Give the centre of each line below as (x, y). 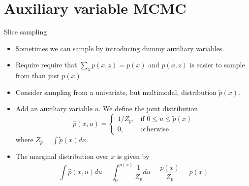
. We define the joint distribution (148, 108)
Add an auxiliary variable (54, 108)
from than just (37, 76)
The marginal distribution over (62, 156)
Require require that (46, 65)
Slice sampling (26, 32)
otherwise (155, 130)
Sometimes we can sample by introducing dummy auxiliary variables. (120, 48)
